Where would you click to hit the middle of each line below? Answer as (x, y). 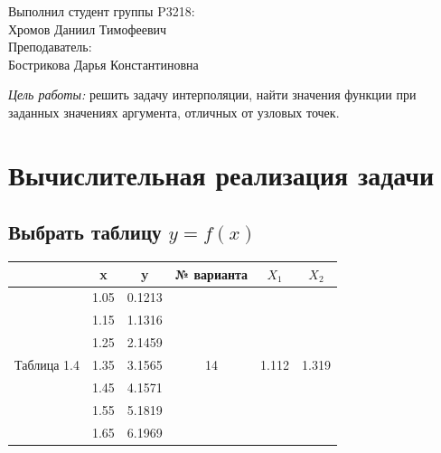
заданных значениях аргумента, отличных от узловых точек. (174, 112)
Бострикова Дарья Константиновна (103, 64)
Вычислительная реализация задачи (221, 174)
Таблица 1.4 (47, 365)
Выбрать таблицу (85, 232)
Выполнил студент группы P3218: (102, 11)
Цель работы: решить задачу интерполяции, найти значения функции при (212, 94)
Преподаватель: (50, 47)
